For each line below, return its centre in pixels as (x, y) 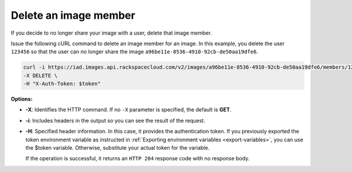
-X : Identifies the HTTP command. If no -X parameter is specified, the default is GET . (128, 110)
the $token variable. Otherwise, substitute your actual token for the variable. (118, 148)
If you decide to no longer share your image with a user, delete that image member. (111, 33)
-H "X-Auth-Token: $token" (62, 84)
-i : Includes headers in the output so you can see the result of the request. (115, 120)
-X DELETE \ (40, 75)
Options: (22, 99)
